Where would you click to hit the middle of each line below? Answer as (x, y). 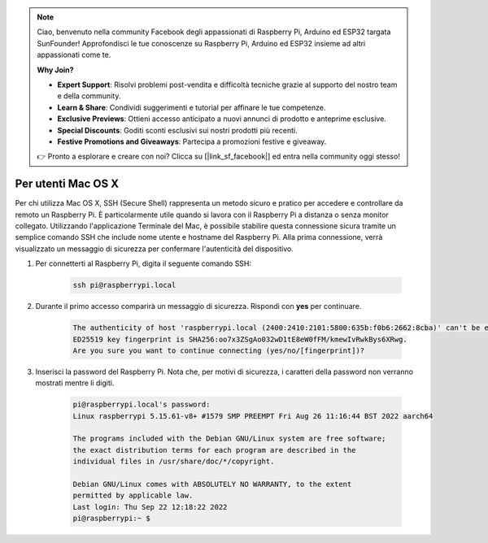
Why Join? (55, 70)
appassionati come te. (74, 55)
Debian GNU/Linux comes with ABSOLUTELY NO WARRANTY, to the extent (212, 484)
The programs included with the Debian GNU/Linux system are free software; (229, 439)
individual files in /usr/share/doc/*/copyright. (174, 462)
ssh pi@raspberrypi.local (124, 285)
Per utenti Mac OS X (67, 184)
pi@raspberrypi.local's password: (142, 405)
